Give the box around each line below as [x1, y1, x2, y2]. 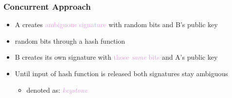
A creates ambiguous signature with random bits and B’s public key [15, 19, 218, 30]
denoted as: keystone [26, 84, 88, 95]
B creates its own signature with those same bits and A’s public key [15, 52, 218, 62]
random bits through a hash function [15, 35, 125, 46]
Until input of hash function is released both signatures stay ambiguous [15, 68, 228, 78]
